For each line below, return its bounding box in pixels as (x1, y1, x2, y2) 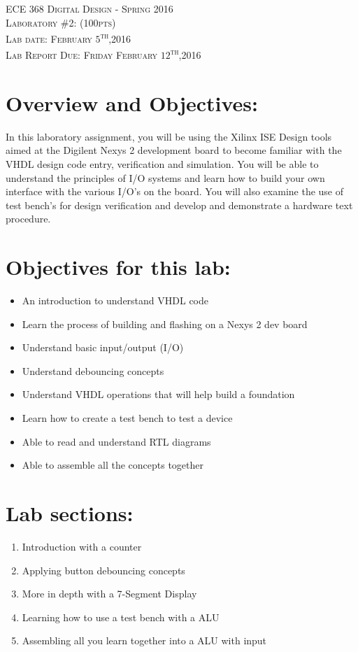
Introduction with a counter (22, 539, 142, 553)
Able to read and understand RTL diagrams (22, 434, 211, 448)
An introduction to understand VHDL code (22, 293, 208, 308)
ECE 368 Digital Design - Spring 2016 (6, 1, 173, 15)
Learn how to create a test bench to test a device (22, 411, 233, 425)
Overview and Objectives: (6, 88, 258, 117)
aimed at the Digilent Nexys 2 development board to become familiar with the (6, 143, 342, 157)
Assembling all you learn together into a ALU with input (22, 633, 267, 648)
